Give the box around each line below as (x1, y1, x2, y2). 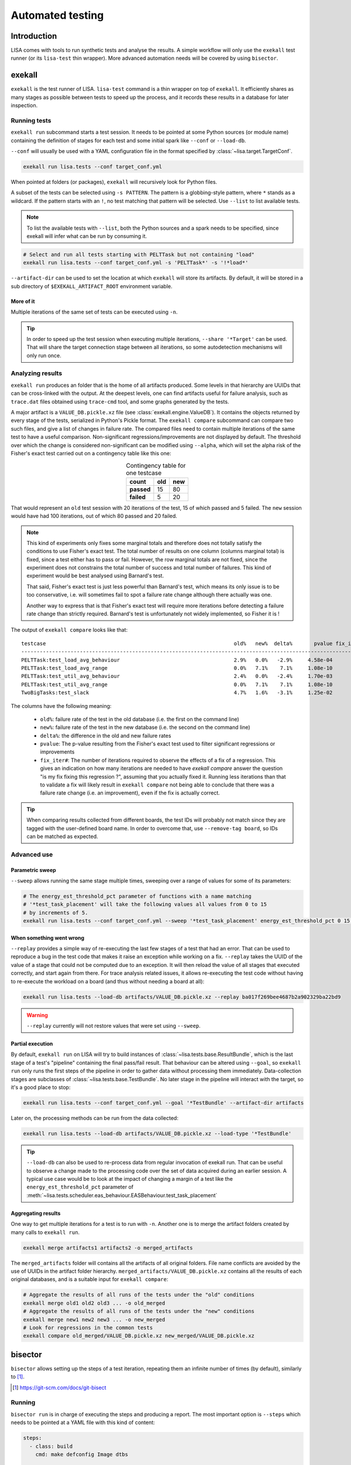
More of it (11, 298, 35, 305)
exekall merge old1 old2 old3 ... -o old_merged (23, 1300, 166, 1306)
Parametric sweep (11, 866, 57, 873)
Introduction (11, 31, 57, 41)
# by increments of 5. (23, 909, 88, 916)
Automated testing (11, 9, 104, 22)
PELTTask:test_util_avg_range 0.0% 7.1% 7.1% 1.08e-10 (21, 681, 333, 688)
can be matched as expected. (26, 833, 99, 840)
